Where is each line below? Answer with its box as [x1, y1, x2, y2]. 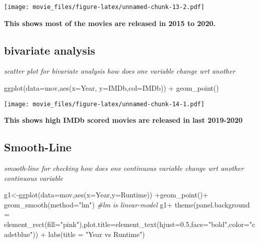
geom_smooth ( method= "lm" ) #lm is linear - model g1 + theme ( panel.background [4, 199, 250, 209]
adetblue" [4, 228, 33, 239]
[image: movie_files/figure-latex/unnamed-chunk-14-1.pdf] [4, 100, 204, 108]
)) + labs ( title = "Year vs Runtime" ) [32, 228, 145, 239]
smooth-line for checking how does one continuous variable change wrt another [4, 163, 244, 173]
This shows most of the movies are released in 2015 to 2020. [4, 18, 215, 28]
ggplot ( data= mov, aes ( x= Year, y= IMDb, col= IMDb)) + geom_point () [4, 83, 219, 93]
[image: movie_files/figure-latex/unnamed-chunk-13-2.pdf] [4, 4, 204, 11]
